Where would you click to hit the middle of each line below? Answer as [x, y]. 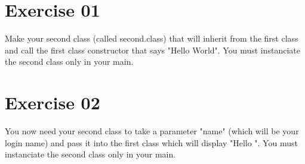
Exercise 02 [53, 102]
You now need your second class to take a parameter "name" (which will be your [152, 131]
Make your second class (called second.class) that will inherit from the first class [152, 38]
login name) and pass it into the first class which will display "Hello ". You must [151, 142]
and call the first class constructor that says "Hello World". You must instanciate [153, 50]
